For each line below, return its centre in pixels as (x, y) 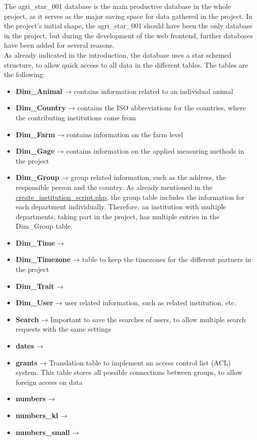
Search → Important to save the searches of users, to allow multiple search (131, 319)
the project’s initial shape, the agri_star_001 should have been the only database (128, 26)
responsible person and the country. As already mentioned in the (114, 187)
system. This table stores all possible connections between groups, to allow (129, 372)
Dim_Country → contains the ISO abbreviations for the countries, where (131, 108)
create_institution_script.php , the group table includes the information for (130, 197)
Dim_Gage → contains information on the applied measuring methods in (130, 151)
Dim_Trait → (39, 286)
